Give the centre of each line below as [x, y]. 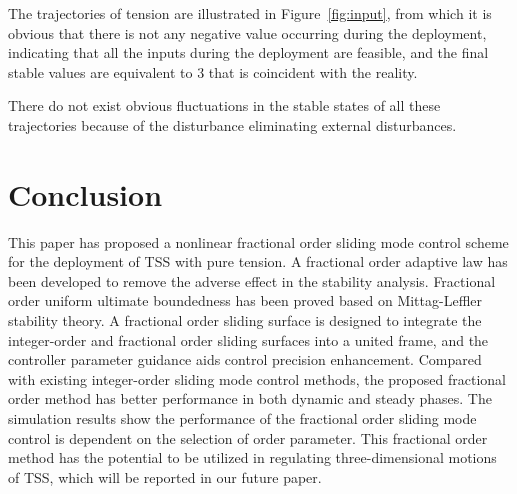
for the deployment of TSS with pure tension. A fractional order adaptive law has [258, 261]
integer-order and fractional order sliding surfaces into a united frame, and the [248, 339]
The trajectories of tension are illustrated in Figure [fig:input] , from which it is [250, 13]
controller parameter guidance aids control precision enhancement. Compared [245, 359]
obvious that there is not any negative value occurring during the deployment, [247, 32]
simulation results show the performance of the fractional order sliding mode [242, 418]
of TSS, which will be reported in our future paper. [165, 476]
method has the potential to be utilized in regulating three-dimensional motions [252, 457]
